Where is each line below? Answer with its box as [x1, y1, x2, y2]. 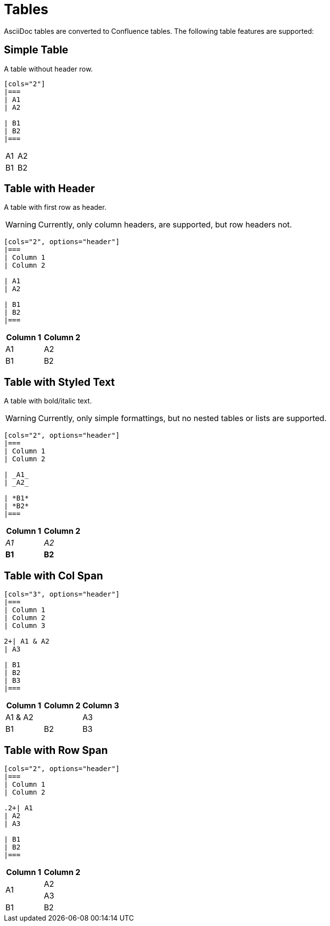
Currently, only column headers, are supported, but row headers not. [38, 220, 292, 230]
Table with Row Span [4, 744, 108, 756]
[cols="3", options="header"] [4, 590, 120, 599]
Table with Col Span [4, 569, 103, 582]
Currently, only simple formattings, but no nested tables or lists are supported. [38, 413, 327, 424]
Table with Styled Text [4, 375, 115, 388]
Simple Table [4, 44, 69, 56]
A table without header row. [4, 64, 93, 73]
